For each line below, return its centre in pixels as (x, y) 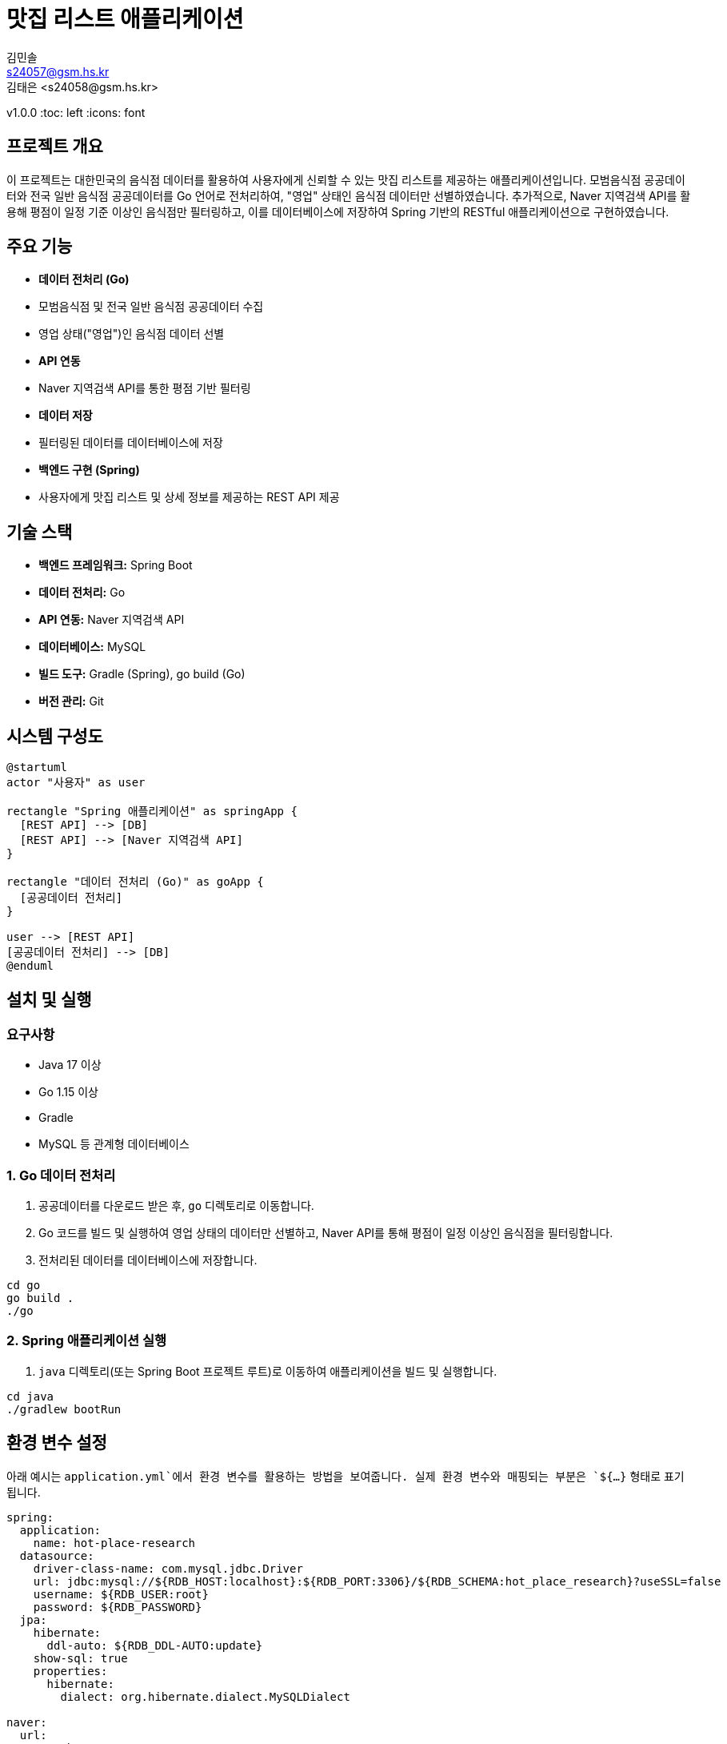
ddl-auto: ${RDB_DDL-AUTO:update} (155, 1645)
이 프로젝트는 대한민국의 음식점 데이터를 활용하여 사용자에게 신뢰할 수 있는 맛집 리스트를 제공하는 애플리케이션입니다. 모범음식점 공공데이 (346, 179)
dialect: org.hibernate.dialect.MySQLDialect (205, 1696)
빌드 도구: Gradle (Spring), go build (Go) (142, 674)
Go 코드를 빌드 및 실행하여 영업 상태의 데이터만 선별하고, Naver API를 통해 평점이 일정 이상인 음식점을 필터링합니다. (326, 1233)
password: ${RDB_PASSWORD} (118, 1607)
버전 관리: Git (71, 701)
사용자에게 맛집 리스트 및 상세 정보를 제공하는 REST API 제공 (189, 497)
